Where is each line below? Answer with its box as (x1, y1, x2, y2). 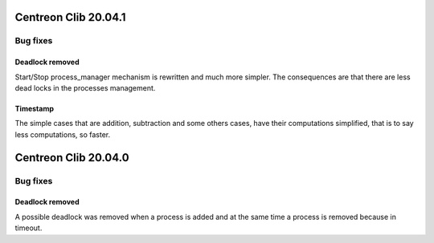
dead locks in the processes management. (14, 83, 156, 92)
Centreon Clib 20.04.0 (14, 151, 129, 164)
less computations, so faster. (14, 129, 111, 140)
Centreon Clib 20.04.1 (14, 10, 126, 24)
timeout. (14, 223, 43, 233)
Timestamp (14, 103, 55, 113)
